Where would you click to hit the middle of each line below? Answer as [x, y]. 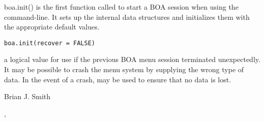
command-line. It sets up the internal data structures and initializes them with [127, 17]
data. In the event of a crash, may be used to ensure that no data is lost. [118, 79]
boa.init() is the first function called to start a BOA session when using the [121, 7]
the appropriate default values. [52, 27]
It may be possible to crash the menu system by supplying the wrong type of [124, 69]
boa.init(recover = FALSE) [50, 43]
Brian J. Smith [27, 96]
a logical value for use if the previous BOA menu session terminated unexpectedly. [132, 59]
